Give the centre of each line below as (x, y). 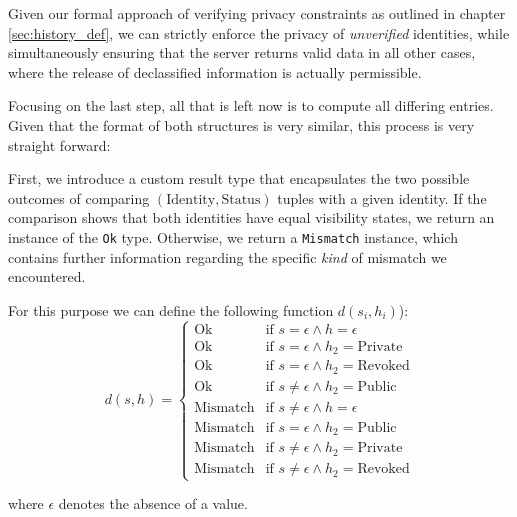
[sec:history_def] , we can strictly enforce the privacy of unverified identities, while (259, 32)
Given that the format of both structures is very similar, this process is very (241, 124)
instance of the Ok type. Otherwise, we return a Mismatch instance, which (233, 236)
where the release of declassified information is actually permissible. (215, 71)
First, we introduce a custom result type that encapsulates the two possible (239, 178)
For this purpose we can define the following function (171, 309)
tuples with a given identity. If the (382, 197)
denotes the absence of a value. (153, 503)
